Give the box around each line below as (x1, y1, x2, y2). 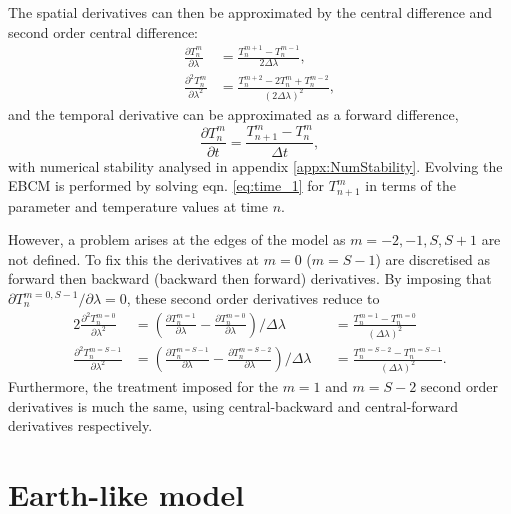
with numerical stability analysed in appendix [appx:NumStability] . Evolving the (8, 155, 503, 176)
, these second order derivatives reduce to (126, 288, 380, 308)
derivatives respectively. (8, 415, 153, 436)
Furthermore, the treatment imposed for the (8, 375, 278, 396)
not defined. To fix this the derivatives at (8, 248, 260, 269)
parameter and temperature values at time (8, 195, 268, 216)
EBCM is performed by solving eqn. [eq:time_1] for (8, 175, 325, 196)
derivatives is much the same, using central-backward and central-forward (8, 395, 459, 416)
